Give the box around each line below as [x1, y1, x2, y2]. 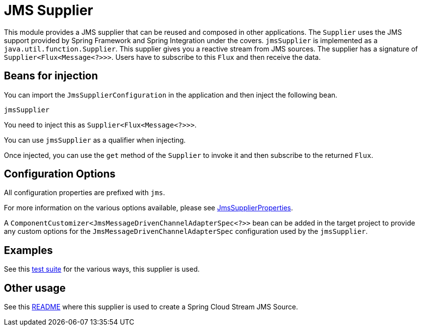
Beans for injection [4, 70, 98, 82]
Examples [4, 244, 53, 256]
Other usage [4, 281, 66, 294]
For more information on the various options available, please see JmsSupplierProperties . [4, 203, 293, 212]
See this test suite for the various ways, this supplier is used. [4, 265, 200, 274]
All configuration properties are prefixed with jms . [4, 188, 165, 197]
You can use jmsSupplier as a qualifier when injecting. [4, 135, 186, 144]
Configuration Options [4, 168, 116, 180]
